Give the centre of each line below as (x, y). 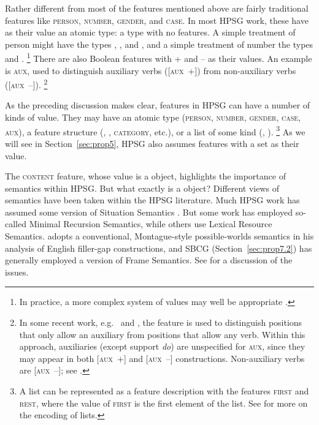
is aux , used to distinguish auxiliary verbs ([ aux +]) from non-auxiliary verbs (151, 70)
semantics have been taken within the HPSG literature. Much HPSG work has (152, 200)
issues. (17, 272)
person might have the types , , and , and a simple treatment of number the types (159, 44)
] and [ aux (143, 358)
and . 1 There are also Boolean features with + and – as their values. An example (159, 58)
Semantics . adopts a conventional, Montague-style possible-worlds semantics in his (159, 236)
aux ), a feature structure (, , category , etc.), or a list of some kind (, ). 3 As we (155, 130)
